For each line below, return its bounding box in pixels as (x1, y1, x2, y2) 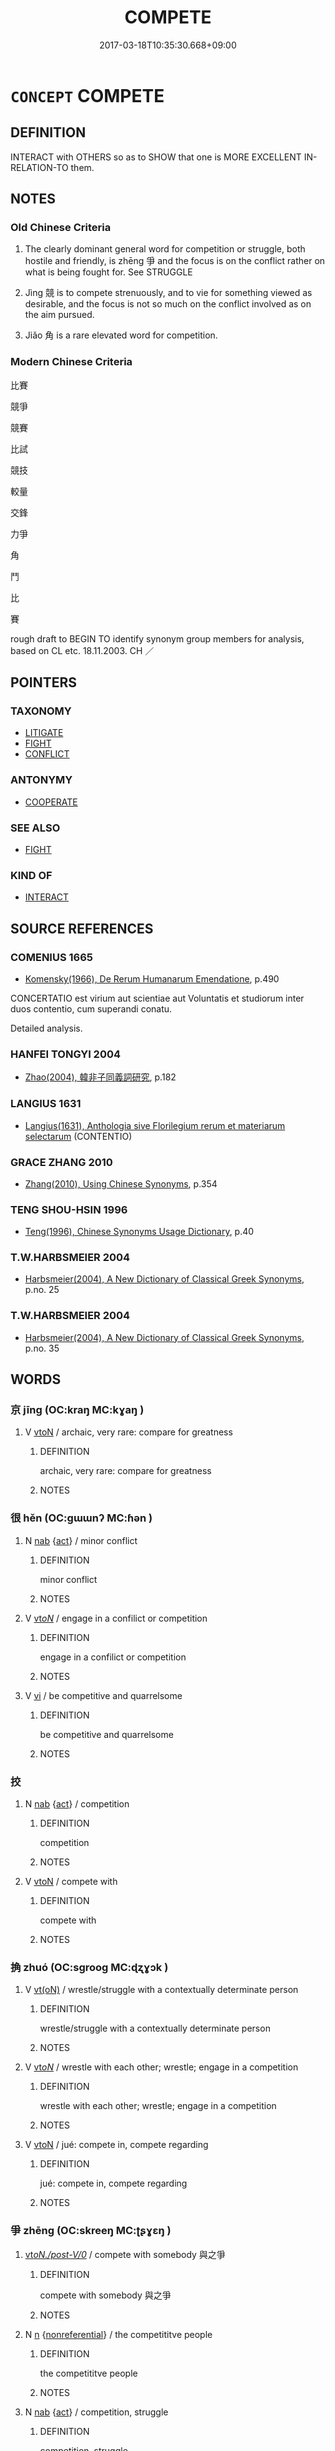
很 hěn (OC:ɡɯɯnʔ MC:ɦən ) (10, 1511, 153, 1525)
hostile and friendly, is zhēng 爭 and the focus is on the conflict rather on (24, 255, 326, 267)
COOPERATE (24, 796, 78, 808)
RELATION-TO (10, 161, 69, 173)
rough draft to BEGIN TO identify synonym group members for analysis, (10, 632, 305, 645)
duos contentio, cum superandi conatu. (10, 1003, 173, 1015)
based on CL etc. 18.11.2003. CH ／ (10, 644, 155, 656)
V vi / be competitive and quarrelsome (24, 1689, 183, 1701)
